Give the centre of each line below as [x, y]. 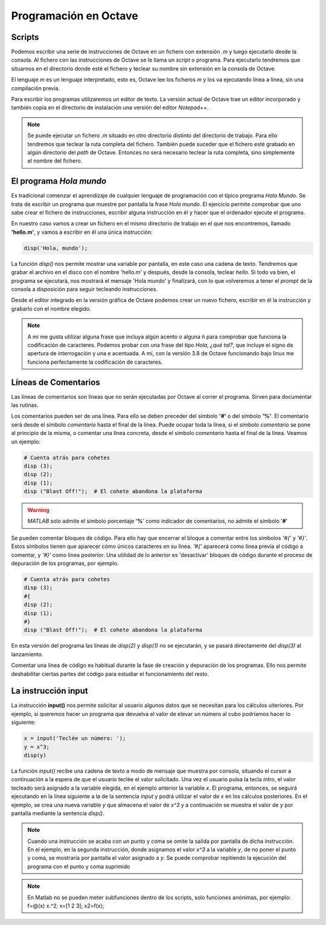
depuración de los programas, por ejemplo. [65, 563]
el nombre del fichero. [55, 161]
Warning [38, 510]
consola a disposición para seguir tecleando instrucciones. [85, 289]
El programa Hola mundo [59, 181]
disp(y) [35, 755]
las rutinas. [25, 405]
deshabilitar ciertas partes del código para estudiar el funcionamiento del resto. [110, 674]
